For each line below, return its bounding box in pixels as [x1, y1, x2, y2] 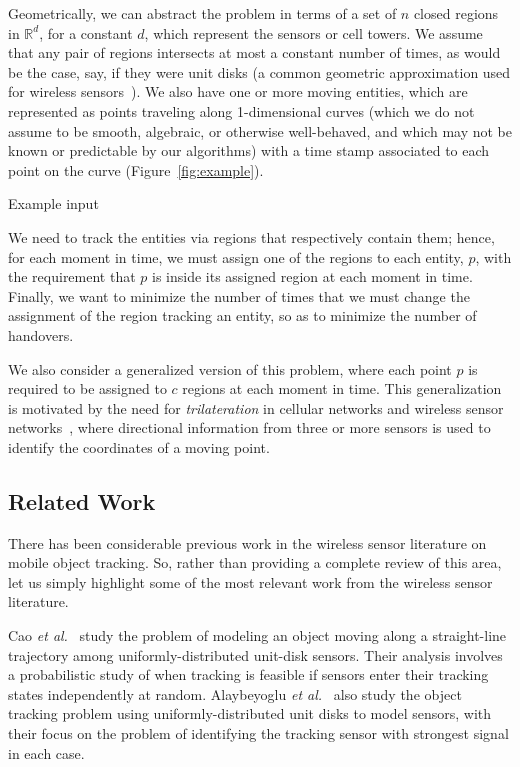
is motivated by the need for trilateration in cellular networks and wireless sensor [8, 397, 504, 418]
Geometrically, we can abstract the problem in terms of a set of [8, 3, 397, 23]
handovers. [8, 324, 74, 345]
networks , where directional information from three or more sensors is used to [8, 417, 491, 438]
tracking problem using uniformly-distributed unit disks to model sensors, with [8, 703, 492, 724]
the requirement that [8, 266, 136, 287]
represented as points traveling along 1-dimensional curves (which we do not [8, 100, 475, 121]
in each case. [8, 742, 85, 763]
